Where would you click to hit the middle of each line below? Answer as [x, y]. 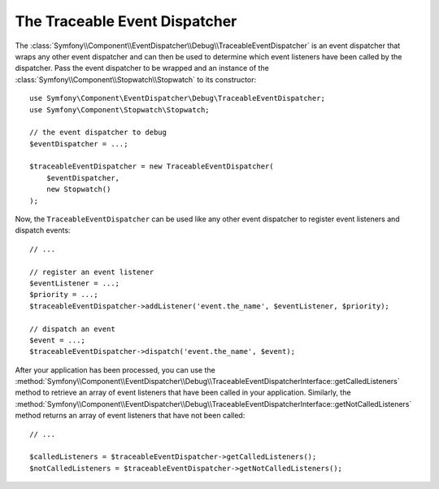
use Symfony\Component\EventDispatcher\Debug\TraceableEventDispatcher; [177, 98]
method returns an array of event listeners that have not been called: [130, 416]
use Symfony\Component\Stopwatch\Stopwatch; [120, 109]
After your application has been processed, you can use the [115, 369]
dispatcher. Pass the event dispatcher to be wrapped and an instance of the [142, 68]
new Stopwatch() [78, 190]
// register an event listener [92, 272]
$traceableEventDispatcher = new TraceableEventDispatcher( [152, 166]
